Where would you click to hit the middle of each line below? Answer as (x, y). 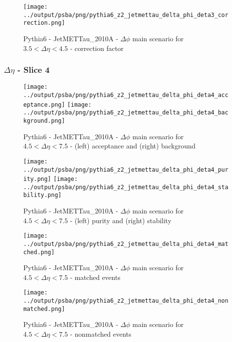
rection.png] (44, 23)
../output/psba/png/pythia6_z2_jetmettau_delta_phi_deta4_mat (126, 244)
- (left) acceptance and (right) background (133, 146)
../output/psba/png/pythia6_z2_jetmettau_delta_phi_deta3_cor (126, 15)
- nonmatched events (101, 334)
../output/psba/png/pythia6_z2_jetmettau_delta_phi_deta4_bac (126, 113)
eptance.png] (44, 105)
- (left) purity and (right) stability (121, 220)
